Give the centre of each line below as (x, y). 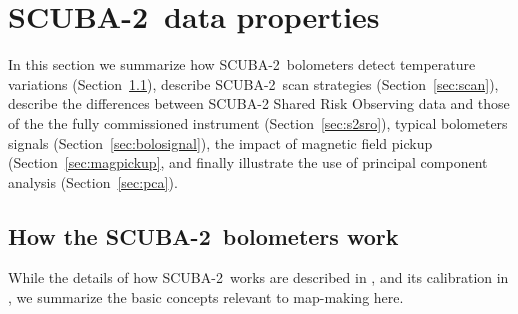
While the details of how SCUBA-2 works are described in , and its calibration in (258, 277)
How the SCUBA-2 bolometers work (203, 235)
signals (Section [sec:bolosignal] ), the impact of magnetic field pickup (220, 142)
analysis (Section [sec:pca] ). (93, 181)
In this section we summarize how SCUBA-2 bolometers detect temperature (242, 64)
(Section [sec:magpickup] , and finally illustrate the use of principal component (248, 162)
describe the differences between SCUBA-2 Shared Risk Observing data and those (259, 103)
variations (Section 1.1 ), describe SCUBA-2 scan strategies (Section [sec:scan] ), (253, 83)
